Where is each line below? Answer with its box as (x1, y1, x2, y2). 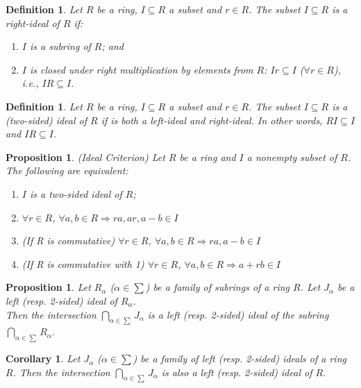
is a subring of (29, 39, 91, 53)
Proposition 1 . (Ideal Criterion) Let (6, 149, 165, 164)
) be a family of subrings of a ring (145, 280, 290, 294)
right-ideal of (6, 15, 60, 30)
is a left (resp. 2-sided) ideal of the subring (147, 307, 329, 321)
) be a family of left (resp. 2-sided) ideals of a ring (133, 351, 346, 366)
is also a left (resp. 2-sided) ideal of (161, 364, 312, 379)
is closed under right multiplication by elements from (29, 62, 253, 76)
